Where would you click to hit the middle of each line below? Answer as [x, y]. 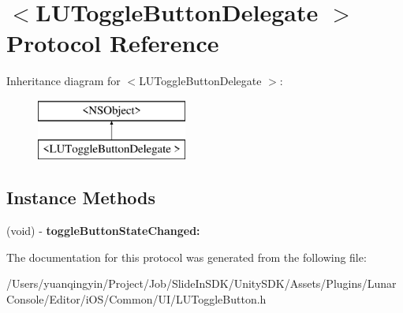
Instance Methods [81, 197]
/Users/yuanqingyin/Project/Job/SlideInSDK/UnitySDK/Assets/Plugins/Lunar [201, 283]
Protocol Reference [113, 43]
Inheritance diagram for [63, 81]
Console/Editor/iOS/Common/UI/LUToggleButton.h [136, 299]
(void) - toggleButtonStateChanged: [103, 231]
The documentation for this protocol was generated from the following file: [187, 257]
